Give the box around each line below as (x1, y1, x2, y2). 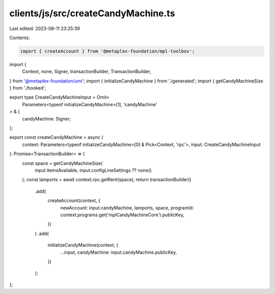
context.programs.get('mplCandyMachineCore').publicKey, (60, 212, 184, 218)
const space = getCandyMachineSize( (22, 160, 103, 166)
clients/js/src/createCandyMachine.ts (9, 8, 175, 19)
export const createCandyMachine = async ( (9, 134, 103, 140)
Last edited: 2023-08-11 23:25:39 (9, 25, 80, 32)
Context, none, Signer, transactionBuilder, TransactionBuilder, (22, 69, 151, 75)
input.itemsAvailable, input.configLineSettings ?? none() (35, 167, 152, 173)
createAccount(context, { (47, 197, 100, 203)
